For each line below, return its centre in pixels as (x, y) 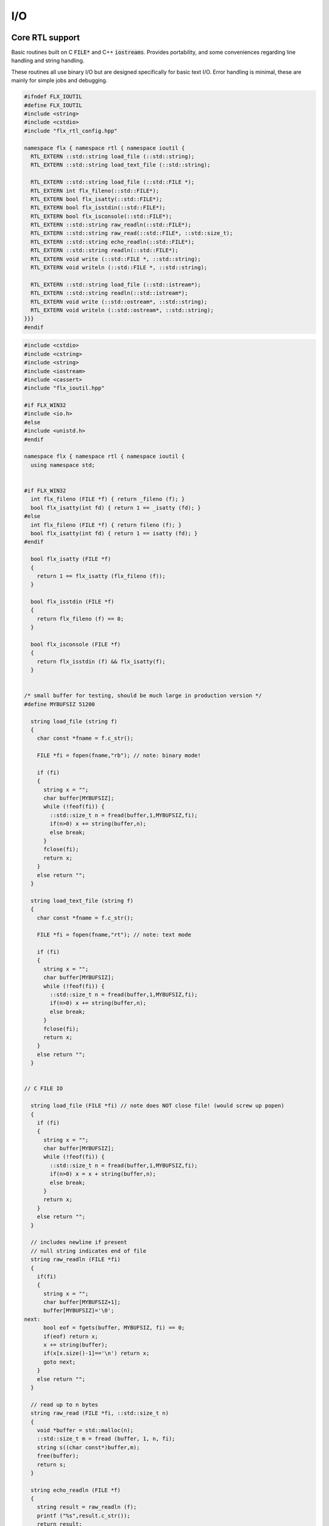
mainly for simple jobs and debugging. (59, 81)
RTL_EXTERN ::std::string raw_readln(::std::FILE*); (111, 225)
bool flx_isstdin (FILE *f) (73, 602)
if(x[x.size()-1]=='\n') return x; (97, 1353)
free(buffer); (58, 1456)
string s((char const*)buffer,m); (88, 1447)
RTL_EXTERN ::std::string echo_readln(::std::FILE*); (113, 242)
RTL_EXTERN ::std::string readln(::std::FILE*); (105, 251)
